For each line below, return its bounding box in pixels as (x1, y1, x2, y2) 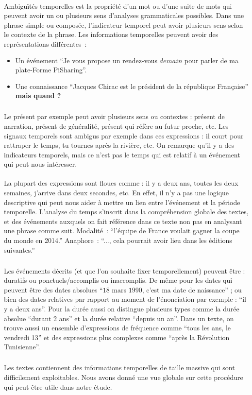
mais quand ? (15, 90, 61, 101)
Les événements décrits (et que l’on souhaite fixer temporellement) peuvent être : (4, 265, 245, 275)
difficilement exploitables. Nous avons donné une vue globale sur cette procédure (4, 372, 243, 382)
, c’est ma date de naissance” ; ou (142, 284, 242, 294)
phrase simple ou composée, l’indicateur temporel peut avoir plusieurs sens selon (4, 19, 243, 30)
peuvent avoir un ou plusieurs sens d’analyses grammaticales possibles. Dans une (4, 10, 244, 20)
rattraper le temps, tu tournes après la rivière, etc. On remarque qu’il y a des (4, 140, 234, 150)
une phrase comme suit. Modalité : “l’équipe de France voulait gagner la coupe (4, 225, 240, 236)
